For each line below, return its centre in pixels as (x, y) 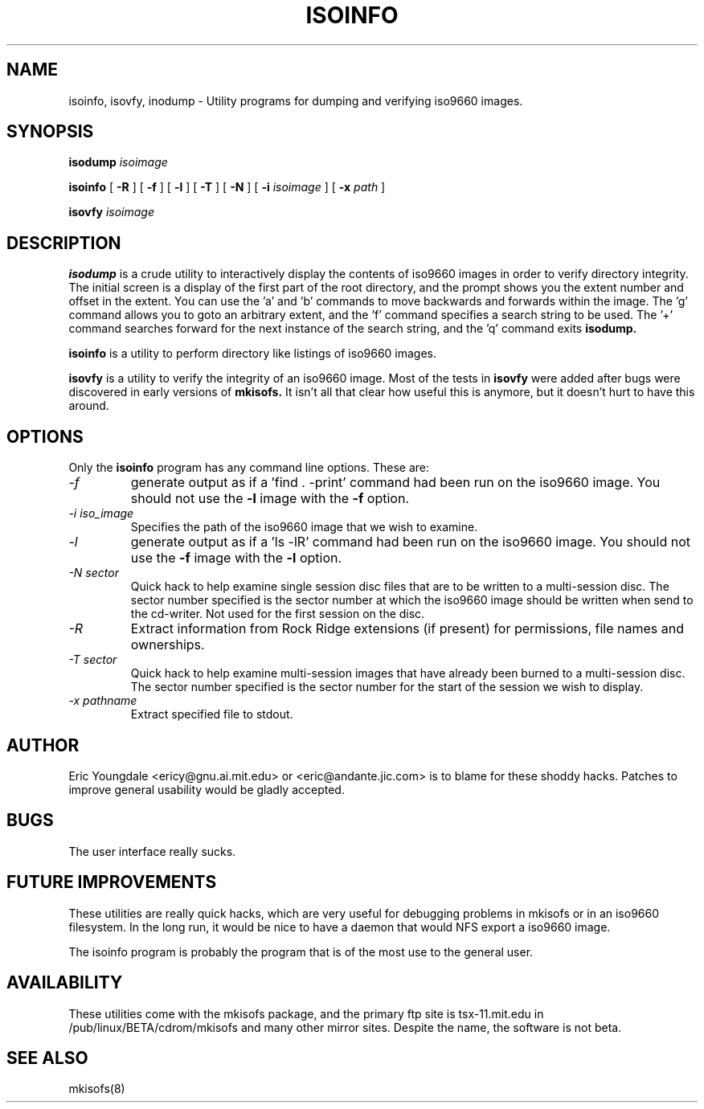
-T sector (93, 660)
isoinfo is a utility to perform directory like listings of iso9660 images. (253, 354)
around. (89, 406)
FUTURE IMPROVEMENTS (112, 882)
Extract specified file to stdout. (212, 714)
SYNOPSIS (50, 132)
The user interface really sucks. (152, 851)
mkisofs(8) (97, 1089)
